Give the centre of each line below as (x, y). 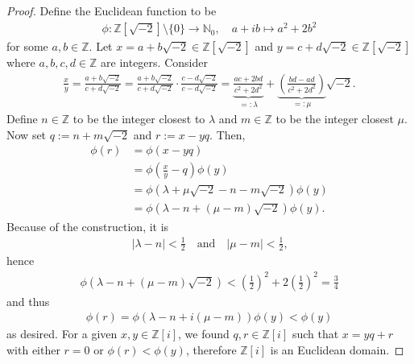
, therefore (211, 349)
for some (27, 46)
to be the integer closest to (139, 119)
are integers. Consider (154, 62)
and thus (28, 301)
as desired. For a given (62, 334)
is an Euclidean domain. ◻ (337, 349)
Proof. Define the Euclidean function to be (112, 10)
